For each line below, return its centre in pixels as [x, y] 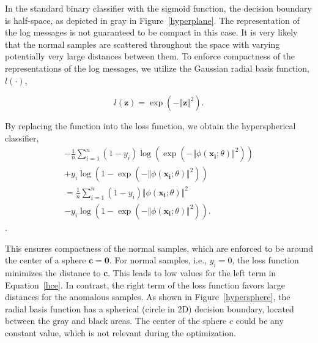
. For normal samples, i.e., [158, 260]
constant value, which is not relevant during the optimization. [120, 332]
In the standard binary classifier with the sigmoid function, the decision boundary [158, 8]
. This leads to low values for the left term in [192, 272]
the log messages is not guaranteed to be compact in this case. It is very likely [151, 32]
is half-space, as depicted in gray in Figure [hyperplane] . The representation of [152, 20]
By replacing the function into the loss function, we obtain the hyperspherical [150, 126]
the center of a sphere [46, 260]
